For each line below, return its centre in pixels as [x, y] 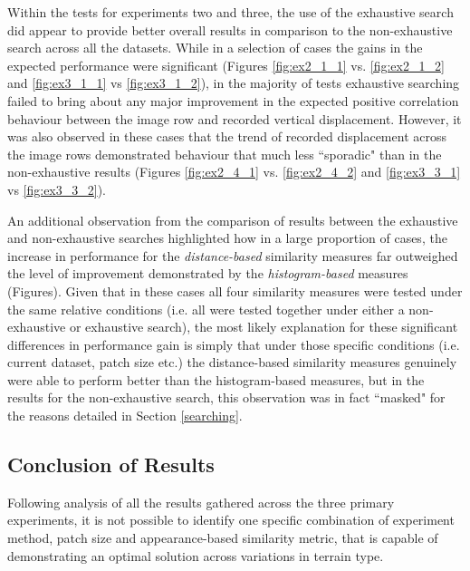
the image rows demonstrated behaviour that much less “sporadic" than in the [225, 154]
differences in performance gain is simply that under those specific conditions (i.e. [234, 344]
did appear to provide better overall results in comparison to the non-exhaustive [230, 29]
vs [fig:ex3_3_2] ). [57, 189]
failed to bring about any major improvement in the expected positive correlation [233, 100]
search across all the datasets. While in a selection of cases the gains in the [215, 48]
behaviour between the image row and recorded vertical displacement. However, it [235, 118]
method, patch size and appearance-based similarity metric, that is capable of [223, 538]
